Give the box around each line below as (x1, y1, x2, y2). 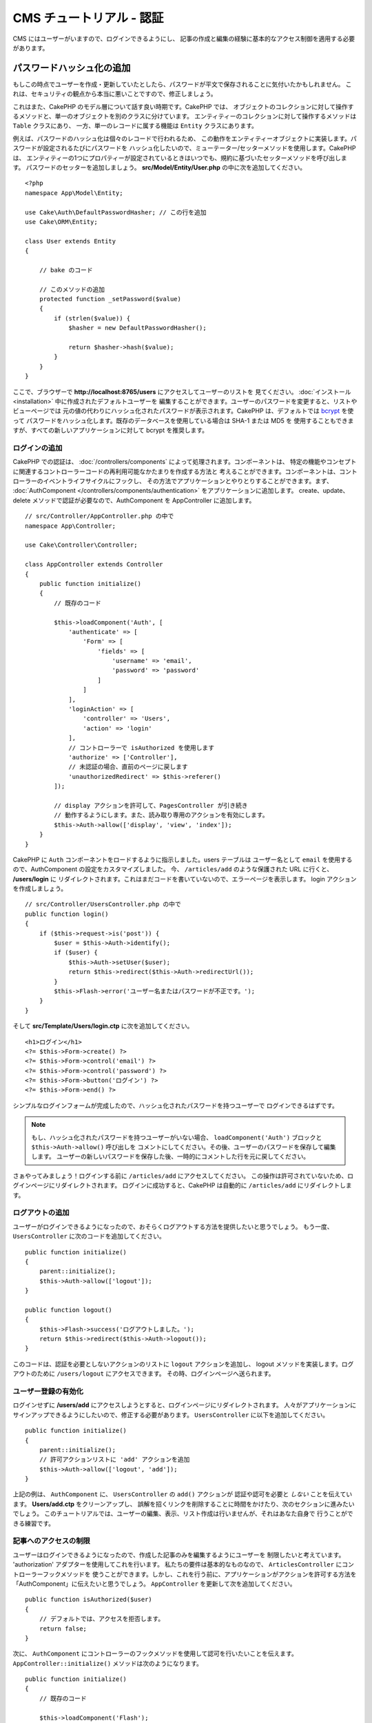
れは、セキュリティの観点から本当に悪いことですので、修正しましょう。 (12, 90, 217, 98)
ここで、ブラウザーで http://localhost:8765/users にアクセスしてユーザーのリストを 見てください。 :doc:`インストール (12, 387, 351, 396)
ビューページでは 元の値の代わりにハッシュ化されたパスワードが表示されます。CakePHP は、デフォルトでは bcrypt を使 (12, 407, 354, 415)
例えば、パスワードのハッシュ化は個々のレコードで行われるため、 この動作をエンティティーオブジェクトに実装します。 (12, 134, 351, 143)
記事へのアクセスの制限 (12, 1536, 91, 1546)
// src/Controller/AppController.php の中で (25, 512, 174, 520)
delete (12, 496, 31, 504)
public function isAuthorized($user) (25, 1595, 153, 1604)
